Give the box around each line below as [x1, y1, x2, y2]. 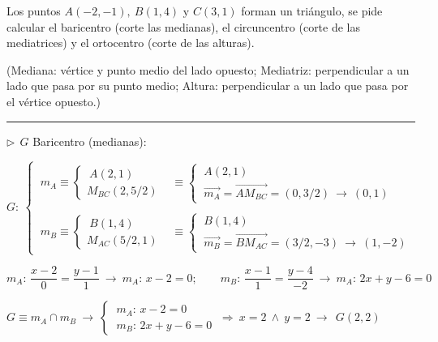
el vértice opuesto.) [6, 92, 101, 109]
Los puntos [6, 2, 61, 19]
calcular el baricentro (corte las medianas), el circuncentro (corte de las [6, 18, 361, 35]
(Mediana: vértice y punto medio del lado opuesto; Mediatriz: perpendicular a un [6, 61, 410, 78]
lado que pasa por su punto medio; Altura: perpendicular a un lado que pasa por [6, 77, 409, 94]
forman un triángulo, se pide [241, 2, 383, 19]
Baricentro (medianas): [32, 132, 147, 149]
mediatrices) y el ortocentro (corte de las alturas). [6, 34, 255, 51]
